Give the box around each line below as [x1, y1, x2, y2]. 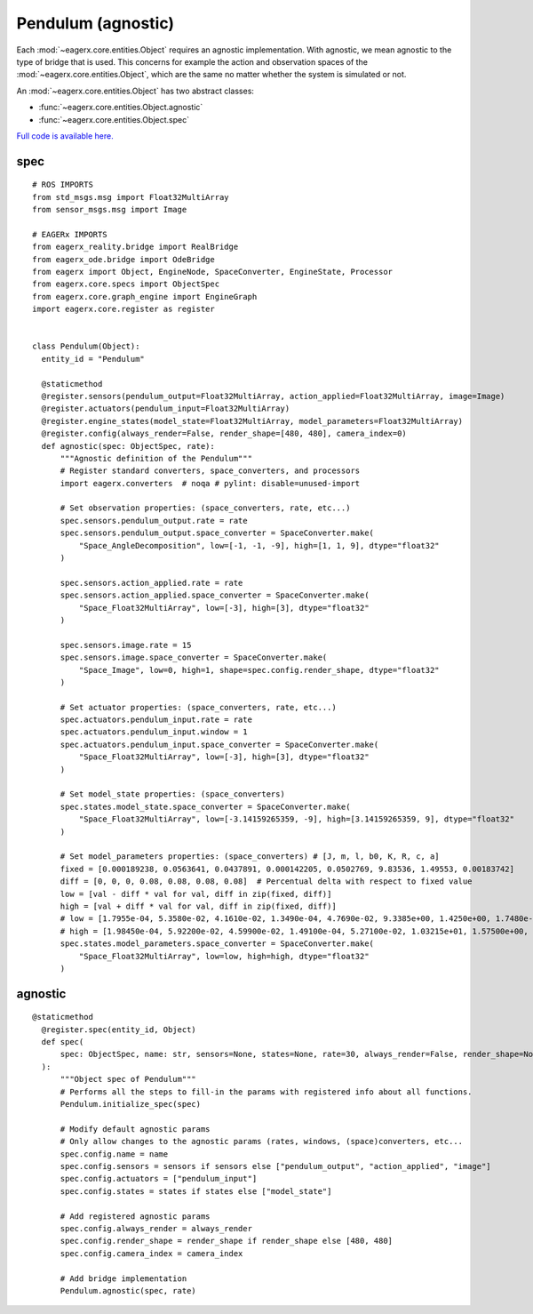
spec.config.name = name [60, 1149, 169, 1159]
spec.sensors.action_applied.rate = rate [60, 578, 243, 588]
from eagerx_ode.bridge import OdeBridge [32, 254, 215, 264]
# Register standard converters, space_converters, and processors [60, 466, 361, 476]
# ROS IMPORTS [32, 180, 93, 190]
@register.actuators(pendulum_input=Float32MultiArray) [41, 404, 290, 413]
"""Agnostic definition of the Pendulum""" [60, 453, 253, 463]
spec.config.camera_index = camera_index [60, 1248, 243, 1258]
